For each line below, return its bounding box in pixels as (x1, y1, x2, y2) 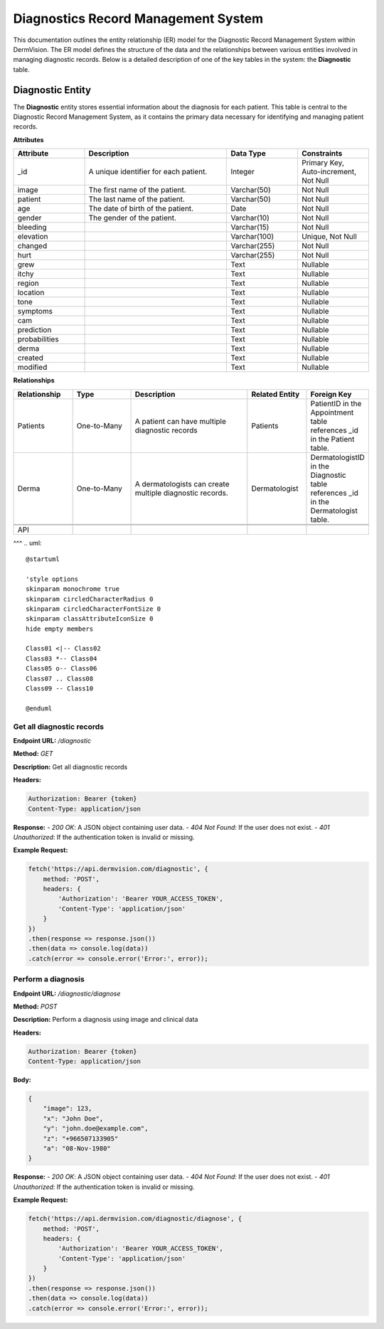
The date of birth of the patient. (88, 203, 194, 213)
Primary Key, (301, 158, 344, 168)
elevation (17, 232, 49, 242)
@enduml (26, 704, 53, 712)
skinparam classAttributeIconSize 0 (26, 615, 154, 623)
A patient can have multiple (134, 416, 227, 426)
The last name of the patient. (88, 194, 185, 204)
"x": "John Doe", (43, 1114, 104, 1123)
